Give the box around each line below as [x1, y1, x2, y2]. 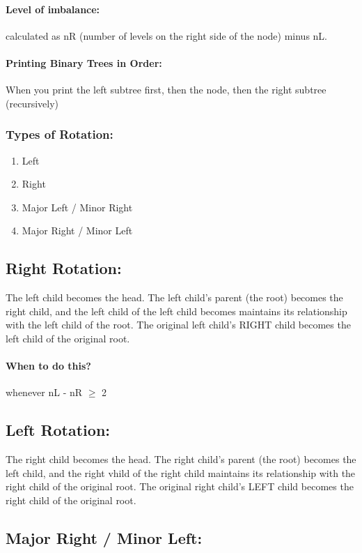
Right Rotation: [6, 257, 122, 279]
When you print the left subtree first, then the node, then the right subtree [6, 82, 326, 97]
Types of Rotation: [6, 126, 113, 143]
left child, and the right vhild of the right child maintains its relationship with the [6, 465, 356, 480]
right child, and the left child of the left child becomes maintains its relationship [6, 303, 347, 318]
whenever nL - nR [6, 385, 83, 400]
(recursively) [6, 96, 58, 110]
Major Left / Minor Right [22, 199, 133, 214]
